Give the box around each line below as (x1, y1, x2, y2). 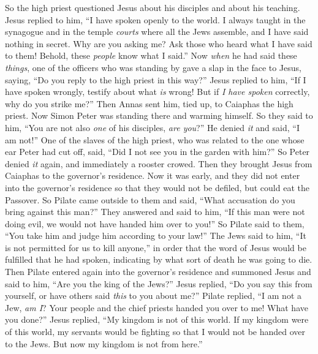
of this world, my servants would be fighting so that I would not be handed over (5, 325, 306, 338)
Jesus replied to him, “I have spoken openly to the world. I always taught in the (5, 13, 306, 26)
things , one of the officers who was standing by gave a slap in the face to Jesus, (5, 61, 301, 73)
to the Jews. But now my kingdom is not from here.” (5, 337, 203, 350)
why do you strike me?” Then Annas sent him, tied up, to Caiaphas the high (5, 97, 293, 110)
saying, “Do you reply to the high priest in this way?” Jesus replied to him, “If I (5, 73, 306, 86)
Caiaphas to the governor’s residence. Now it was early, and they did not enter (5, 169, 300, 182)
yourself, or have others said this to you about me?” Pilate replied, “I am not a (5, 289, 301, 302)
